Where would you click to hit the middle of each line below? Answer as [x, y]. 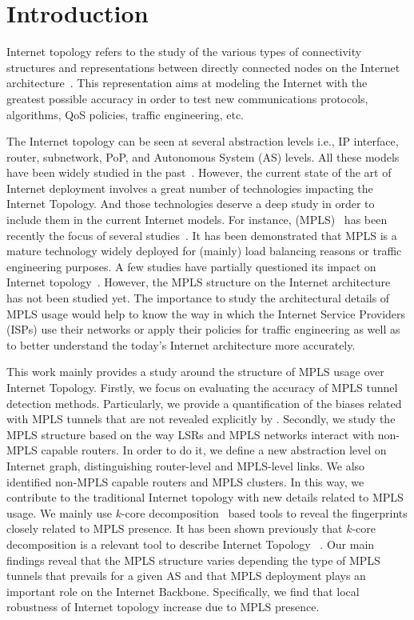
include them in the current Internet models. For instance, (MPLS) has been [197, 220]
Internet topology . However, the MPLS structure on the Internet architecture [199, 282]
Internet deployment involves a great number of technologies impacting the [190, 188]
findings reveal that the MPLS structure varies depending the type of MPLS [193, 560]
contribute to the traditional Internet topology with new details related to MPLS [205, 497]
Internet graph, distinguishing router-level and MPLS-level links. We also [186, 465]
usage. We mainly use [59, 512]
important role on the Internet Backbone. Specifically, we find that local [183, 591]
